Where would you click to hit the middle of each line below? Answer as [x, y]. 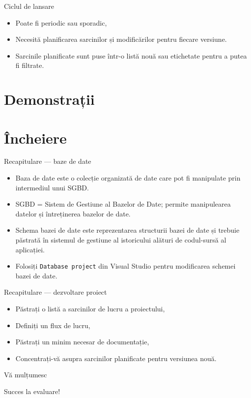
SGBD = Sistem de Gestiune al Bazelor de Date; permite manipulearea [123, 204]
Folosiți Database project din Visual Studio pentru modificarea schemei [125, 266]
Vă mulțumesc [26, 375]
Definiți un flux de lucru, [53, 325]
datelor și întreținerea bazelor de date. [73, 213]
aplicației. [30, 249]
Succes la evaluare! [32, 391]
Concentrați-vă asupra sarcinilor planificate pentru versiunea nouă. [116, 358]
